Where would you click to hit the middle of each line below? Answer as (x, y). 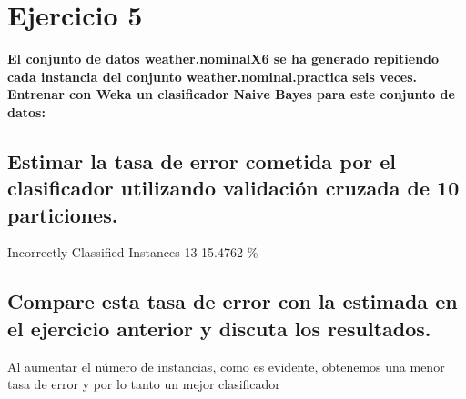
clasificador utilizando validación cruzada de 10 (233, 188)
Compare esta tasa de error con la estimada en (233, 301)
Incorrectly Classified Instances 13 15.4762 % (133, 252)
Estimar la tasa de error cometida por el (202, 160)
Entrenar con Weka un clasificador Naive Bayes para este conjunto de (231, 94)
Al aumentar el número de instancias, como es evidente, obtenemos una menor (226, 366)
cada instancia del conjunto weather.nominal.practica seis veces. (213, 76)
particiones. (63, 214)
